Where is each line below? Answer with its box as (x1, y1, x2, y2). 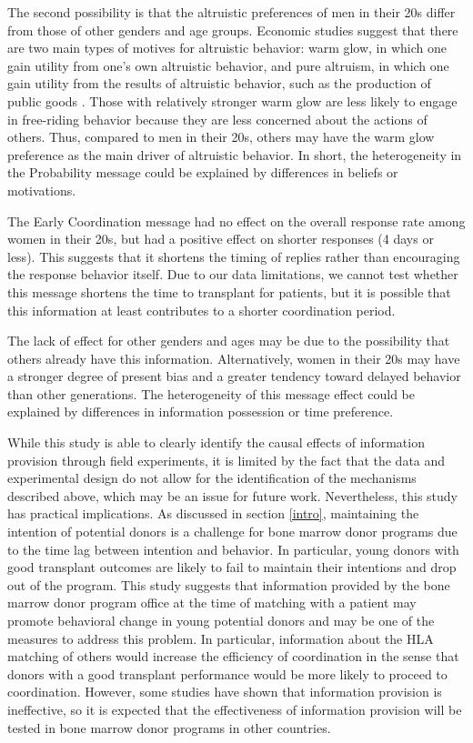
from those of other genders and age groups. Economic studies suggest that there (7, 20, 458, 39)
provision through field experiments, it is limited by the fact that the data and (7, 450, 446, 469)
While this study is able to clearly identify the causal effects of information (7, 433, 425, 452)
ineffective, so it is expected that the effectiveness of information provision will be (7, 699, 462, 718)
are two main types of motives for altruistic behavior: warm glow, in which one (7, 38, 448, 57)
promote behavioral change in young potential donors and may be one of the (7, 611, 435, 629)
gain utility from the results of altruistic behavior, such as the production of (7, 74, 431, 93)
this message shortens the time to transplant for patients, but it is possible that (7, 282, 451, 301)
